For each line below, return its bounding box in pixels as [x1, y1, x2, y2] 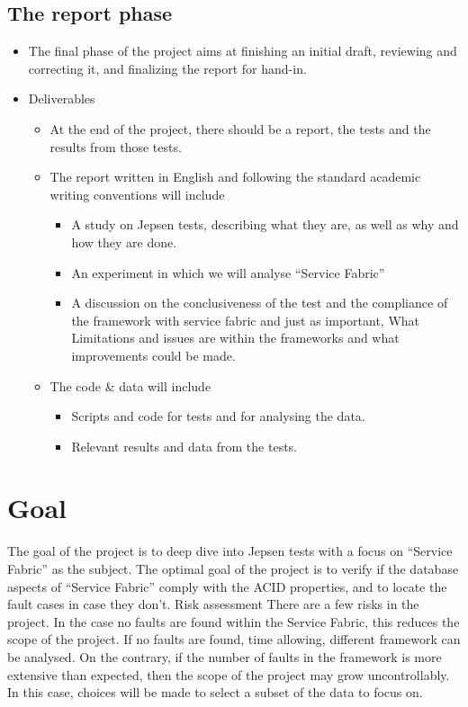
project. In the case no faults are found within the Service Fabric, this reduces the [7, 612, 460, 631]
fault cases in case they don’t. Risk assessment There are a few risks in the [7, 595, 419, 613]
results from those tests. [49, 137, 182, 156]
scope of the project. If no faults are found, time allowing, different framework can [7, 630, 461, 649]
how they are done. [71, 232, 177, 251]
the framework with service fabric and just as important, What [71, 310, 419, 329]
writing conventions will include [49, 184, 225, 203]
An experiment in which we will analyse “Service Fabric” [71, 263, 385, 282]
